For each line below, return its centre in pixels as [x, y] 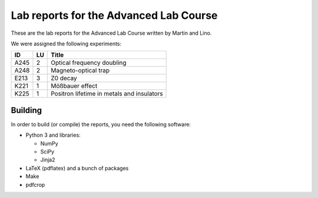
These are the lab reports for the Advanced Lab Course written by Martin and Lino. [111, 33]
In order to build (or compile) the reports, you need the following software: [101, 124]
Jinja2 [48, 160]
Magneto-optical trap [80, 71]
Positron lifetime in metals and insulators [107, 94]
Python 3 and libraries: [53, 135]
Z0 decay [64, 78]
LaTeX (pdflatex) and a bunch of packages [77, 168]
